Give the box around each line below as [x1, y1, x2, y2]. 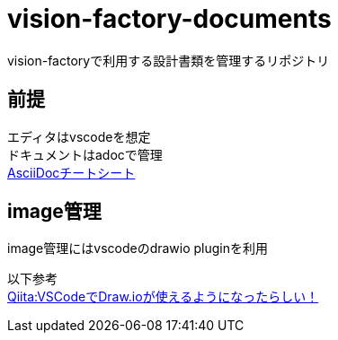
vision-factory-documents [7, 4, 332, 34]
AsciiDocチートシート [7, 164, 136, 180]
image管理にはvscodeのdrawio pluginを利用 [7, 240, 269, 257]
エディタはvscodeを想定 [7, 128, 151, 144]
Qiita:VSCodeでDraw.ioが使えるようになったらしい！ [7, 289, 319, 305]
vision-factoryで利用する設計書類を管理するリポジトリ [7, 52, 330, 68]
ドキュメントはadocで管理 [7, 146, 163, 162]
